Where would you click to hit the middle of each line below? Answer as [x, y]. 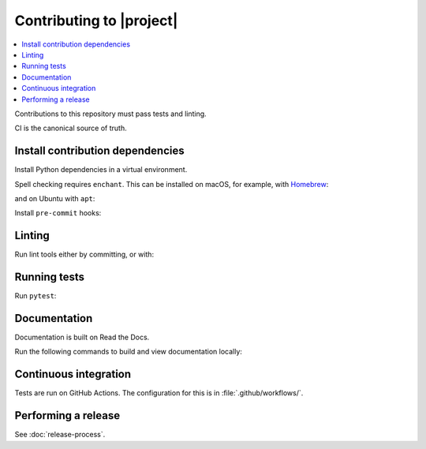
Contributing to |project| [96, 21]
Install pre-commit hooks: [58, 213]
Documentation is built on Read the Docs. [82, 337]
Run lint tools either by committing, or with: [84, 254]
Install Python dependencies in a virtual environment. [101, 170]
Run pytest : [35, 296]
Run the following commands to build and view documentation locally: [128, 352]
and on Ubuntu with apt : [55, 198]
